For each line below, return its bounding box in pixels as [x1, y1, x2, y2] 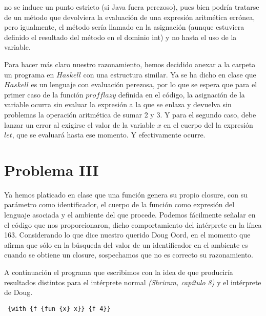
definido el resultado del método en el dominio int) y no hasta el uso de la [4, 31, 237, 42]
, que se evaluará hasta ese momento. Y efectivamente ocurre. [12, 129, 206, 140]
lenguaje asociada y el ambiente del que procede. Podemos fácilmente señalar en [4, 209, 256, 220]
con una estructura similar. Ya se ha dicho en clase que [83, 69, 256, 80]
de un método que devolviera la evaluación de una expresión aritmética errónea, [4, 11, 255, 22]
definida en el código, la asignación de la [118, 89, 245, 100]
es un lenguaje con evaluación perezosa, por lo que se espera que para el [31, 79, 257, 90]
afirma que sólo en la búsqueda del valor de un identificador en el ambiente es [4, 239, 248, 250]
